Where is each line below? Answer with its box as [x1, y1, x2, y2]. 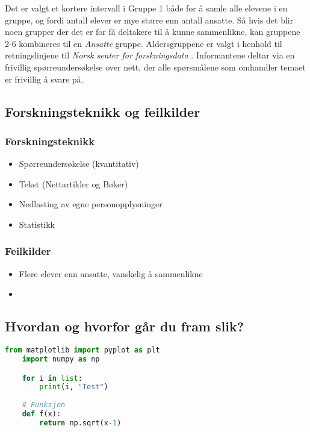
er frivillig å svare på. [5, 72, 84, 85]
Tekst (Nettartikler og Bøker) [19, 177, 128, 190]
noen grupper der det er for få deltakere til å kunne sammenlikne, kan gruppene [5, 25, 300, 38]
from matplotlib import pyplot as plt [5, 346, 160, 355]
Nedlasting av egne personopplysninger [19, 198, 163, 210]
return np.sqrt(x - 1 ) [39, 418, 122, 427]
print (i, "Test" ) [39, 383, 108, 392]
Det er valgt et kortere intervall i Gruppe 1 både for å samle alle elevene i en [5, 2, 288, 14]
